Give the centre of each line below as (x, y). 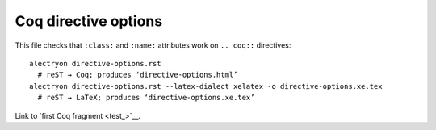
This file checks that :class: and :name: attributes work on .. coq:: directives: (153, 45)
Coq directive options (89, 21)
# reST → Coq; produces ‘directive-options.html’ (138, 75)
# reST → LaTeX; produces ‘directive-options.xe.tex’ (146, 98)
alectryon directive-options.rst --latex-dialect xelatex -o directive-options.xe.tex (206, 86)
